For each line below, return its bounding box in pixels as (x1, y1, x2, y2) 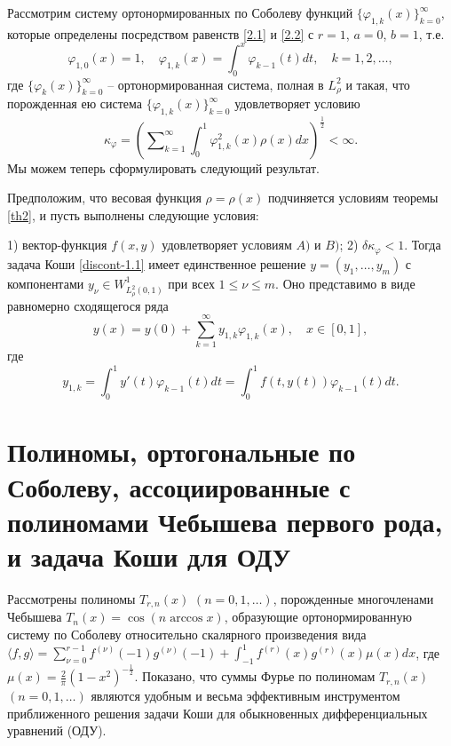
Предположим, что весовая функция (7, 188, 202, 207)
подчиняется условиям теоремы (267, 188, 439, 207)
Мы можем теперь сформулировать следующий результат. (7, 158, 320, 177)
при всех (168, 274, 215, 292)
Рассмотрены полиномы (7, 589, 136, 607)
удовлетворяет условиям (162, 235, 292, 254)
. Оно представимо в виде (275, 274, 415, 292)
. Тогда (404, 235, 441, 254)
